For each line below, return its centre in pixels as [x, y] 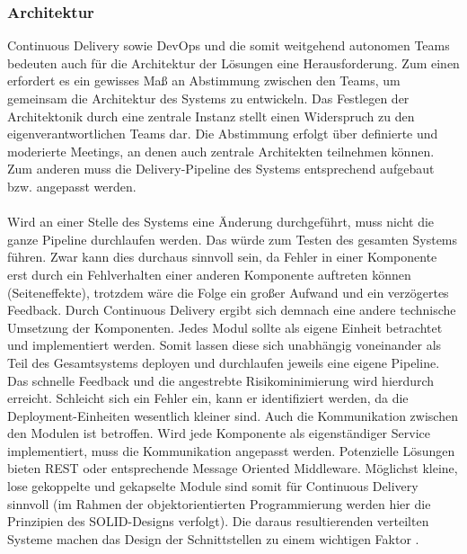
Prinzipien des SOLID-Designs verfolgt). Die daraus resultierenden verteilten [218, 521]
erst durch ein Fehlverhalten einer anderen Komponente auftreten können [209, 274]
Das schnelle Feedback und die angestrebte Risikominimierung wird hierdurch [221, 380]
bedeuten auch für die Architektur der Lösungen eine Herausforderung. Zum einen [233, 63]
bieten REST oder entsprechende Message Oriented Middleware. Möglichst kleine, [233, 468]
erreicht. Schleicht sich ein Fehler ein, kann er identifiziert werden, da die [208, 398]
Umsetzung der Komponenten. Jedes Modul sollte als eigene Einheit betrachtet [225, 327]
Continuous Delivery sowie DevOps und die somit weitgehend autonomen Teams [229, 45]
